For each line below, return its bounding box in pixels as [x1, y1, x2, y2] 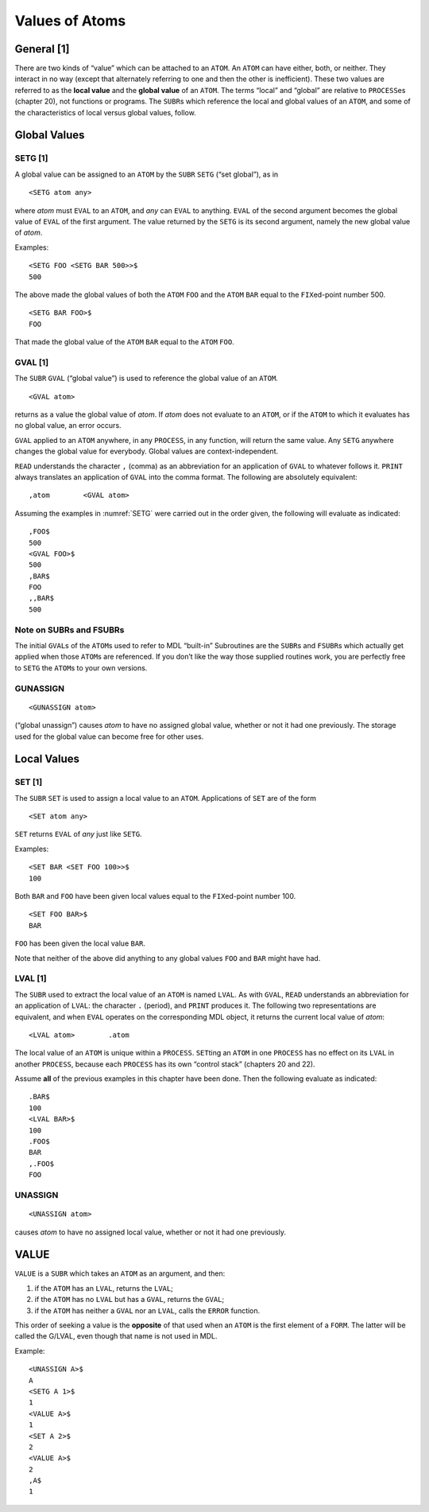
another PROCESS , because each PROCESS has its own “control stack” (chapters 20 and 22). [14, 1059, 315, 1069]
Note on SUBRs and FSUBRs [14, 624, 125, 636]
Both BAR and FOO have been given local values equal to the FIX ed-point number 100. [14, 892, 296, 901]
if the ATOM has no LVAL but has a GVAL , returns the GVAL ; [34, 1295, 225, 1304]
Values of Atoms [14, 12, 126, 29]
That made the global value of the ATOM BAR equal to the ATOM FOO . [14, 337, 234, 347]
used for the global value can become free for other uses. [14, 732, 204, 741]
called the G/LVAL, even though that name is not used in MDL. [14, 1331, 218, 1341]
